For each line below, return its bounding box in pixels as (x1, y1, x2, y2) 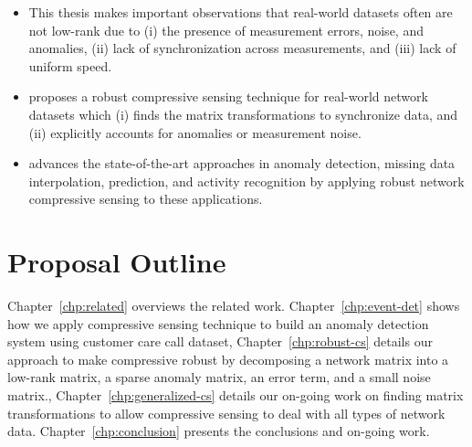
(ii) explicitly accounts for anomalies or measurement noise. (28, 122, 362, 142)
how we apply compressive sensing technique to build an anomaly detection (7, 314, 429, 333)
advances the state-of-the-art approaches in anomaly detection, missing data (28, 154, 456, 173)
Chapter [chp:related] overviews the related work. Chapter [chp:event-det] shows (7, 296, 460, 315)
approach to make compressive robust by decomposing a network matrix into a (7, 349, 449, 368)
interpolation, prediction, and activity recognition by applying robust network (28, 171, 465, 190)
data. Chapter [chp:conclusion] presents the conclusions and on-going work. (7, 421, 430, 441)
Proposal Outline (7, 243, 226, 281)
